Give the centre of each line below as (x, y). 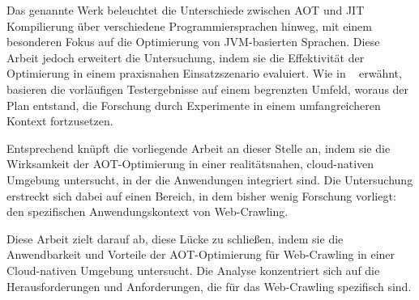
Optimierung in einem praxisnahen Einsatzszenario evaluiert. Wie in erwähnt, (204, 73)
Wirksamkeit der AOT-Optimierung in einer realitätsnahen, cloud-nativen (190, 164)
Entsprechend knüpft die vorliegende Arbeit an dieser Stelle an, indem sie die (199, 148)
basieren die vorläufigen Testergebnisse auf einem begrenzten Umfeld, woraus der (208, 89)
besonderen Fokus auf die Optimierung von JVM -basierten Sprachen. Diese (193, 42)
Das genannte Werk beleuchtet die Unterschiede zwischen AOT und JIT (186, 10)
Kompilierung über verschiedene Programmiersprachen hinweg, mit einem (189, 25)
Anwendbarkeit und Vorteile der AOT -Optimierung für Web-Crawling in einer (201, 254)
